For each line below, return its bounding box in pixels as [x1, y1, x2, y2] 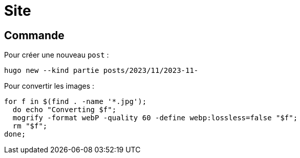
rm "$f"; [12, 122, 48, 130]
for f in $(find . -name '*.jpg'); [4, 97, 147, 106]
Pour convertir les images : [4, 82, 95, 91]
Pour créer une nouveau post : [4, 50, 109, 60]
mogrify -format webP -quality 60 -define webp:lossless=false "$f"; [12, 114, 298, 122]
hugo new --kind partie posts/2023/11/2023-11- [4, 66, 199, 75]
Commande [4, 29, 65, 42]
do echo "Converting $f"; [12, 106, 117, 114]
